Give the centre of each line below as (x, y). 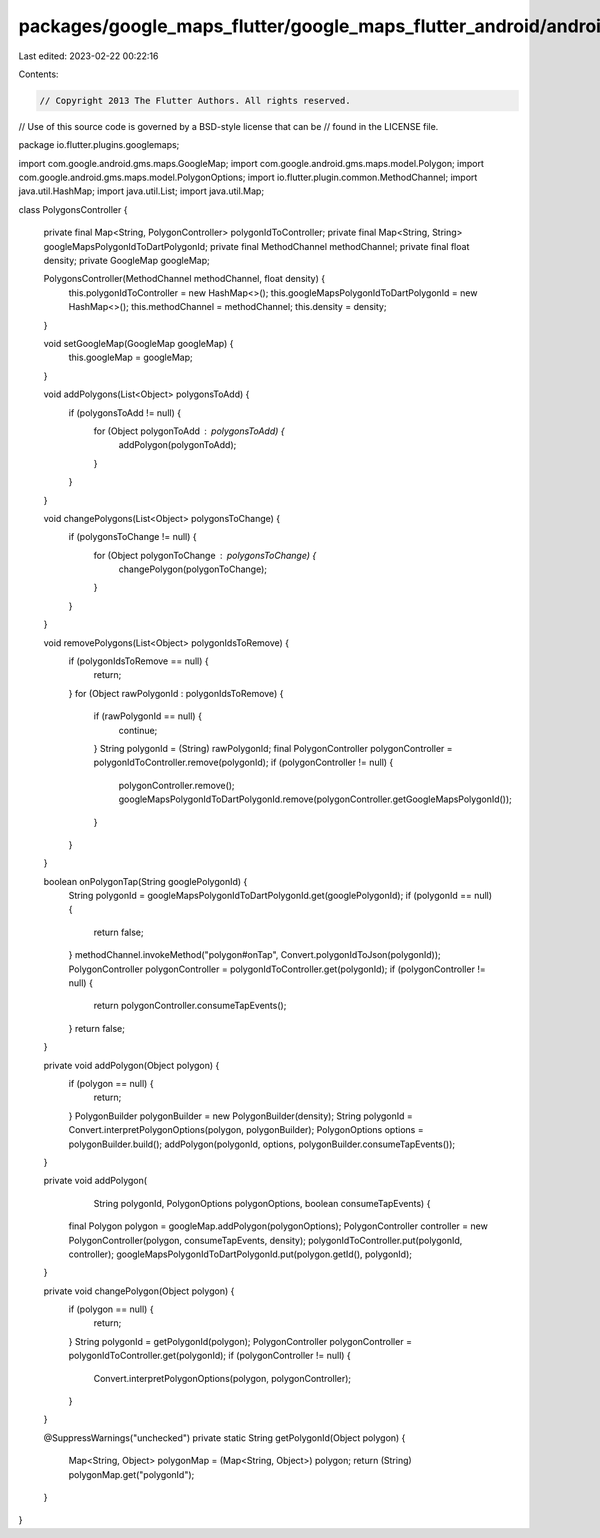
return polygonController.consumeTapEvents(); (190, 1006)
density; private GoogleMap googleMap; (126, 261)
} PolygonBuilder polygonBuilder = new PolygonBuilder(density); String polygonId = (241, 1116)
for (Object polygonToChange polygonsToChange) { (205, 555)
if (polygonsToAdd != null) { (125, 412)
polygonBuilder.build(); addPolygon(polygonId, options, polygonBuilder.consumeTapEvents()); (262, 1144)
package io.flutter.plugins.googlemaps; (99, 145)
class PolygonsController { (73, 209)
